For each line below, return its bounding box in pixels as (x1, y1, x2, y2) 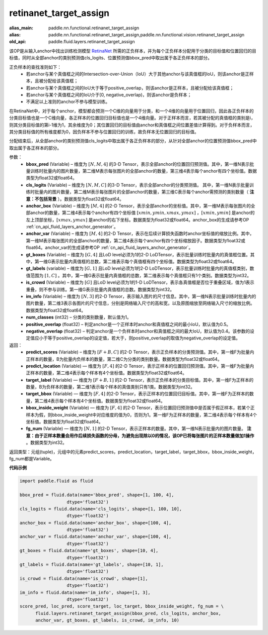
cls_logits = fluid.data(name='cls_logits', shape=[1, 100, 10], (19, 506, 182, 512)
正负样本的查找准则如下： (9, 64, 62, 70)
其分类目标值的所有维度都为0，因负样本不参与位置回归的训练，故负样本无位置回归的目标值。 (9, 129, 199, 135)
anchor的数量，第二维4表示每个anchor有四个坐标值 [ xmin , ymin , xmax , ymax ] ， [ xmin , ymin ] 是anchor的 (30, 210, 255, 216)
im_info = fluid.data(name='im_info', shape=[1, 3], (19, 590, 151, 595)
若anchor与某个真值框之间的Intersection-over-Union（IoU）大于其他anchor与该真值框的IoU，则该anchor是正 (26, 71, 250, 77)
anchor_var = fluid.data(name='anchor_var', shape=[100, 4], (19, 534, 172, 539)
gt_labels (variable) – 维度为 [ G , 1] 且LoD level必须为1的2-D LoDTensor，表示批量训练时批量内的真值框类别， (26, 265, 250, 271)
